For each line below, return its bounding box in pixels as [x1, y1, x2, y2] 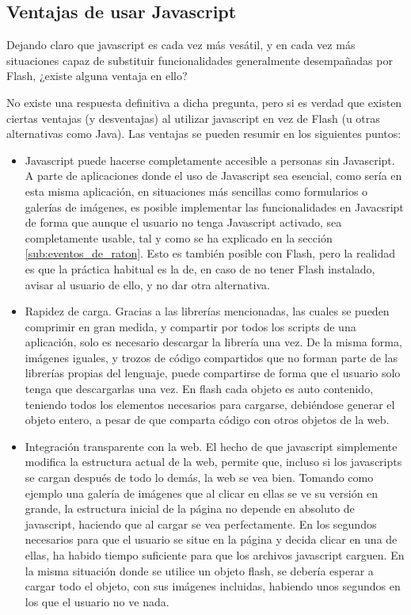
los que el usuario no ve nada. [25, 593, 169, 609]
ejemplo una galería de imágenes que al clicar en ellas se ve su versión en [25, 484, 379, 501]
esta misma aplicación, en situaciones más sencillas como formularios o [25, 182, 368, 199]
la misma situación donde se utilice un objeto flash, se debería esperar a [25, 562, 374, 579]
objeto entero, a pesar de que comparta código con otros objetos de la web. [25, 411, 390, 428]
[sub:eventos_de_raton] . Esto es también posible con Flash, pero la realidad [25, 245, 396, 262]
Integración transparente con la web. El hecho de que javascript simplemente [25, 437, 398, 454]
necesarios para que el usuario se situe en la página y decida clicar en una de [25, 531, 398, 548]
